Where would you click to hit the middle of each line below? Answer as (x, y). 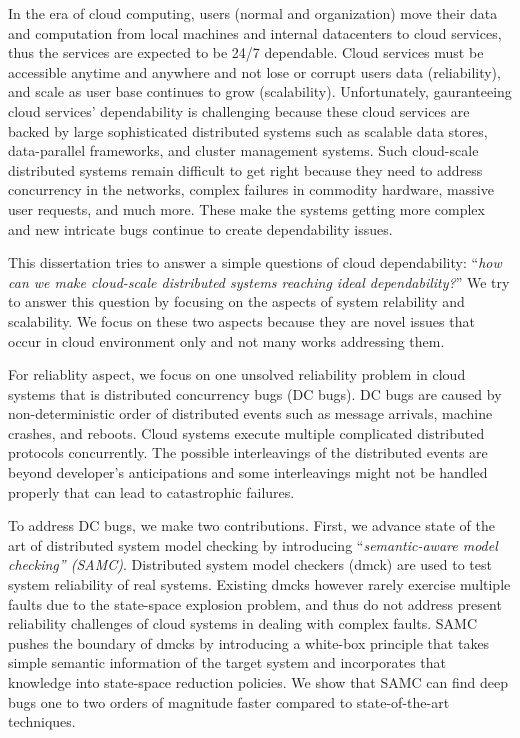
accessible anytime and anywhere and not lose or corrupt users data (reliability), (254, 71)
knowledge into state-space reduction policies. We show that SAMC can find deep (258, 682)
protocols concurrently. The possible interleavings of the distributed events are (248, 452)
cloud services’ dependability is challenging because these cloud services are (239, 110)
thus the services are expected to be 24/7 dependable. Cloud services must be (246, 52)
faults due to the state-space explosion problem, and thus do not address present (255, 603)
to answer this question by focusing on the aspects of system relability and (236, 301)
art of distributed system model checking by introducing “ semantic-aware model (253, 544)
